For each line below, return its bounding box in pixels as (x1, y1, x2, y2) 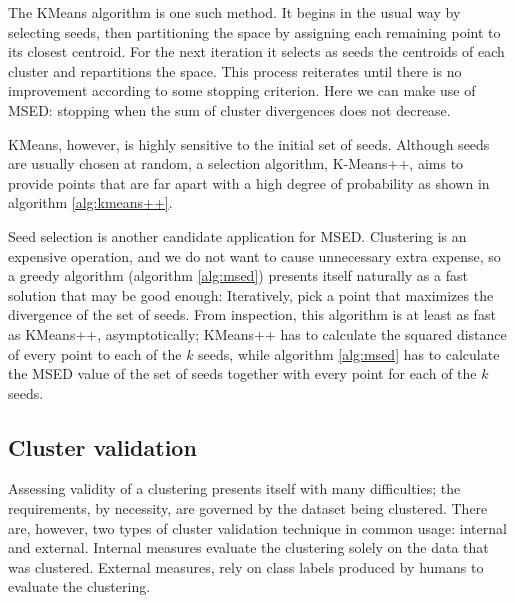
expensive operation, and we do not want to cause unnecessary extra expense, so (8, 245, 501, 266)
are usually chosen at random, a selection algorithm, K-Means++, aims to (8, 153, 464, 174)
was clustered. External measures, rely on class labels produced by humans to (8, 556, 484, 577)
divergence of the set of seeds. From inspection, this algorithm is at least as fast (8, 304, 496, 325)
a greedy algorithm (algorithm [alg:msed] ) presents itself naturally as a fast (8, 265, 468, 286)
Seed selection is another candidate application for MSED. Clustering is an (8, 225, 467, 246)
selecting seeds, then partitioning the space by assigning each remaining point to (8, 21, 501, 42)
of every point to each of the (8, 343, 182, 364)
